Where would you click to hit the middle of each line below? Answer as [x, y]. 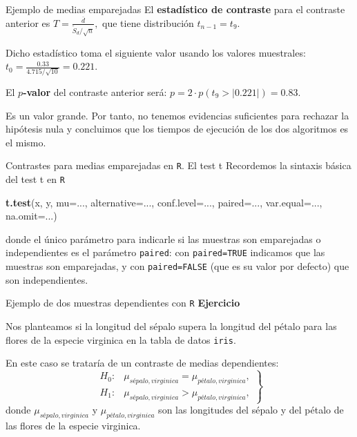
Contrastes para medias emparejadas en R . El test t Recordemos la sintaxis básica [178, 165]
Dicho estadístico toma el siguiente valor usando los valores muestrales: [156, 52]
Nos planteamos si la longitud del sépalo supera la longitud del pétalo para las [171, 326]
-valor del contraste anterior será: [95, 91]
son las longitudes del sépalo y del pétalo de [251, 409]
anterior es [28, 22]
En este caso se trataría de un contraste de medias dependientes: [142, 363]
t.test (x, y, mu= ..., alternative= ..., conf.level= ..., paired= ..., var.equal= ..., [164, 202]
